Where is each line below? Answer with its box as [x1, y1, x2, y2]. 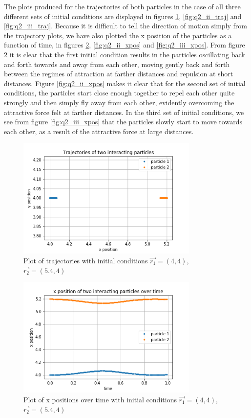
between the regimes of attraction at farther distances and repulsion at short [4, 69, 233, 79]
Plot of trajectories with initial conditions [23, 255, 148, 266]
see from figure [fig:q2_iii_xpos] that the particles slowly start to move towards [4, 116, 242, 127]
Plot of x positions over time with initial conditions [23, 394, 177, 404]
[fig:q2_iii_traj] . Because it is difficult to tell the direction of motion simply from [4, 21, 247, 31]
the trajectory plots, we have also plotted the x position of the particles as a [4, 30, 232, 40]
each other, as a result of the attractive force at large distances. [4, 126, 194, 136]
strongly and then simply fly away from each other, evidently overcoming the [4, 97, 234, 107]
